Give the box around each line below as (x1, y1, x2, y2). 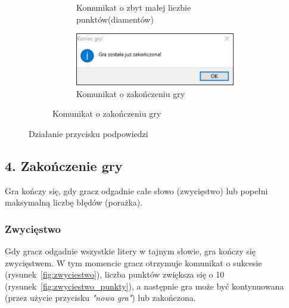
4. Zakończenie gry (5, 156, 123, 175)
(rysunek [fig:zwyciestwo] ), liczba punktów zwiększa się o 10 (5, 268, 225, 281)
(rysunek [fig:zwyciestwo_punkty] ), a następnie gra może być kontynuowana (5, 279, 284, 292)
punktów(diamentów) (76, 13, 154, 25)
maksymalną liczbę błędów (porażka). (5, 196, 143, 209)
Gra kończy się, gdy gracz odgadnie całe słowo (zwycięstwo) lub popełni (5, 184, 268, 197)
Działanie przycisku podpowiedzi (29, 127, 148, 139)
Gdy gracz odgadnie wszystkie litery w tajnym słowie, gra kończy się (5, 244, 256, 257)
